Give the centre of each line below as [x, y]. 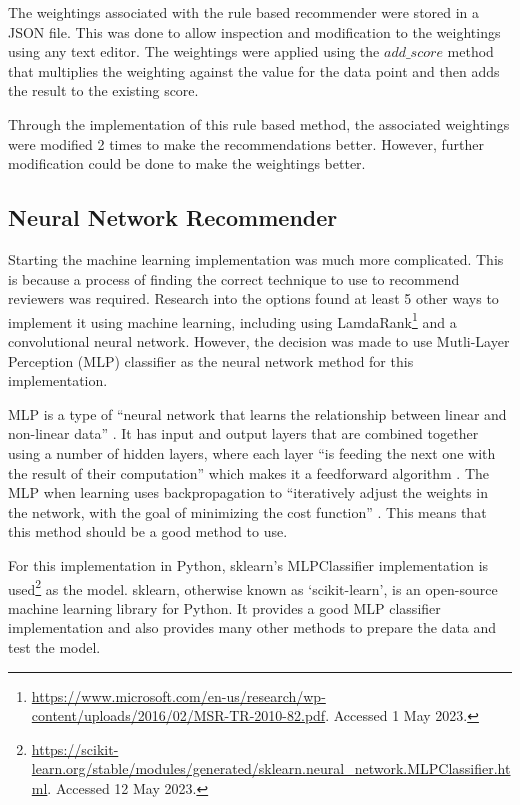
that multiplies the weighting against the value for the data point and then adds [254, 70]
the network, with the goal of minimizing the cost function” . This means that [247, 511]
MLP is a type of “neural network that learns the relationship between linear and [257, 413]
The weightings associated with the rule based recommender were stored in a [244, 12]
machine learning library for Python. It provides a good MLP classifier [224, 607]
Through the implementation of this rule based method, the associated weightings [259, 123]
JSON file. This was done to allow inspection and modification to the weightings [254, 31]
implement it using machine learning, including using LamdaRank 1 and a [232, 320]
